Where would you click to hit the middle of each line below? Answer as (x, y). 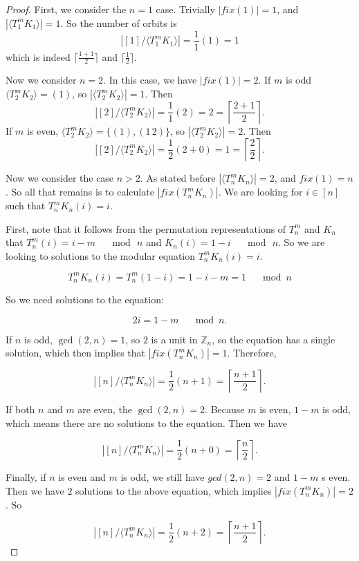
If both (20, 409)
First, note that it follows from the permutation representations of (146, 228)
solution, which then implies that (76, 353)
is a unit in (174, 339)
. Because (225, 409)
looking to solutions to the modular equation (101, 255)
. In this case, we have (150, 80)
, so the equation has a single (274, 339)
